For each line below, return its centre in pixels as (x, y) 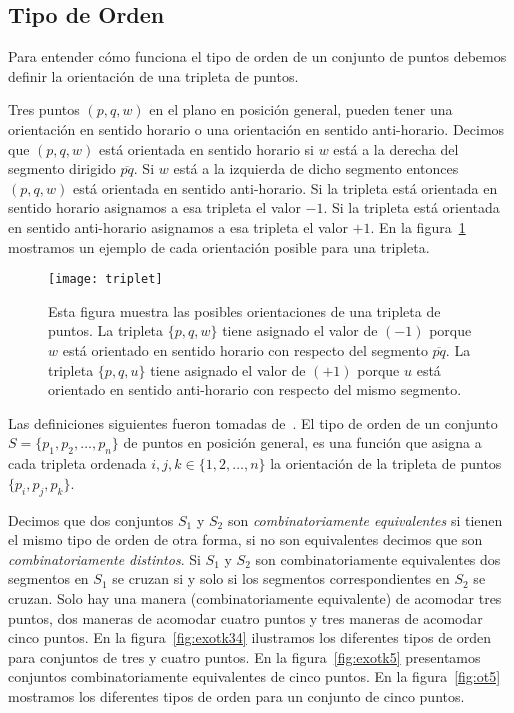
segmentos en (48, 578)
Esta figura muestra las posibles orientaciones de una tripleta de (244, 310)
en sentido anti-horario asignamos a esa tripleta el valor (178, 226)
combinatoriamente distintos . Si (104, 558)
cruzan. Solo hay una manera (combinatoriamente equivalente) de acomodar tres (255, 597)
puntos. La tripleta (106, 330)
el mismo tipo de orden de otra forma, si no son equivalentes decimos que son (245, 539)
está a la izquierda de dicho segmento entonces (316, 168)
